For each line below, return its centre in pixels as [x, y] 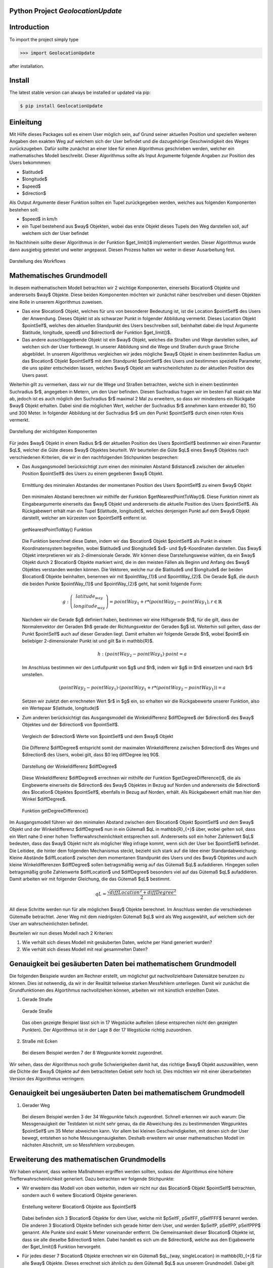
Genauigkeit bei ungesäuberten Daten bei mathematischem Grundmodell [127, 1093]
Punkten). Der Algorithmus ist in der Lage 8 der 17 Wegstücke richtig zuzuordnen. [107, 1030]
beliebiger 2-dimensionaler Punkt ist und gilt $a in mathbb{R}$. [88, 641]
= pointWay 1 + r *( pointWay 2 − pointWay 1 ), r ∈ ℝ [166, 602]
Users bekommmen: [30, 163]
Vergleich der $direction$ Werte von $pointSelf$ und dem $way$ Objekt [98, 736]
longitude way [89, 607]
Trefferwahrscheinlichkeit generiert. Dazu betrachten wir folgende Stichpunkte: [92, 1179]
